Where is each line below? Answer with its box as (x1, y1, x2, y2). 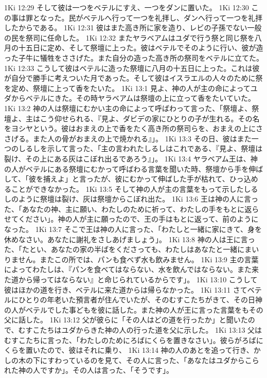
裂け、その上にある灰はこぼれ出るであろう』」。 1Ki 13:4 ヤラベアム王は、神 (4, 153, 258, 164)
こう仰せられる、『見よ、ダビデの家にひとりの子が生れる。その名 (40, 113, 260, 123)
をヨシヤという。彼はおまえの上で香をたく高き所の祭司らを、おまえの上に (4, 123, 256, 134)
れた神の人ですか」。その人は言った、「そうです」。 (4, 365, 173, 375)
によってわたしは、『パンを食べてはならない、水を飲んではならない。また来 (4, 264, 259, 275)
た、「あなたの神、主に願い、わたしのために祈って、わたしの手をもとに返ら (4, 203, 259, 214)
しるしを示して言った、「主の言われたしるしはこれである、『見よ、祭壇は (18, 143, 263, 154)
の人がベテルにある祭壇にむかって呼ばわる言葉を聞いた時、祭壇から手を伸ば (4, 163, 263, 174)
